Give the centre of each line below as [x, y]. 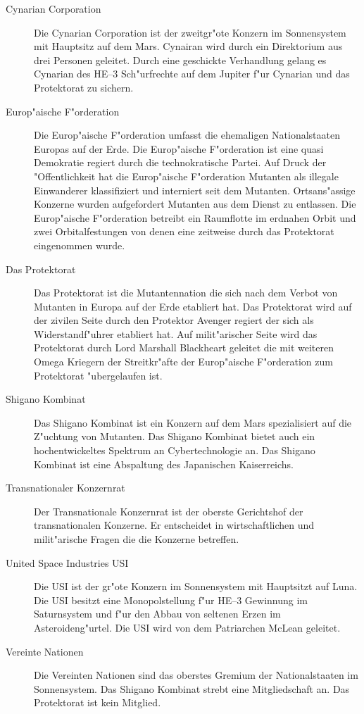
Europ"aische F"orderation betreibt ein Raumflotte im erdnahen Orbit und [195, 217]
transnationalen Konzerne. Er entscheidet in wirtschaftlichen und [174, 525]
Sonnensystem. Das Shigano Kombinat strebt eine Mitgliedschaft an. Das [192, 688]
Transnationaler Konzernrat [65, 488]
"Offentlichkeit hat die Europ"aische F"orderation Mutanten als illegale [186, 176]
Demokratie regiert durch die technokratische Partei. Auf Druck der [180, 162]
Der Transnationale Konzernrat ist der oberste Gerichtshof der [169, 511]
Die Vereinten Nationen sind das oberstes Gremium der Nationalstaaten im [196, 675]
